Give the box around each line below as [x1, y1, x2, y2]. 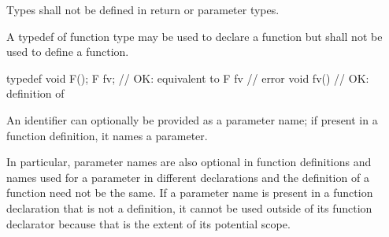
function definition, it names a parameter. [6, 127, 208, 143]
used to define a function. [6, 43, 129, 60]
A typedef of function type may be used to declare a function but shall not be [6, 28, 383, 44]
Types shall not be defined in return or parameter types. [6, 2, 280, 17]
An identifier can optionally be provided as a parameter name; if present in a [6, 111, 378, 128]
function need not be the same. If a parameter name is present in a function [6, 184, 373, 201]
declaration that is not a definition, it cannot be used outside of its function [6, 199, 372, 216]
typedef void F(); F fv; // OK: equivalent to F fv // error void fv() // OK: [6, 69, 369, 86]
